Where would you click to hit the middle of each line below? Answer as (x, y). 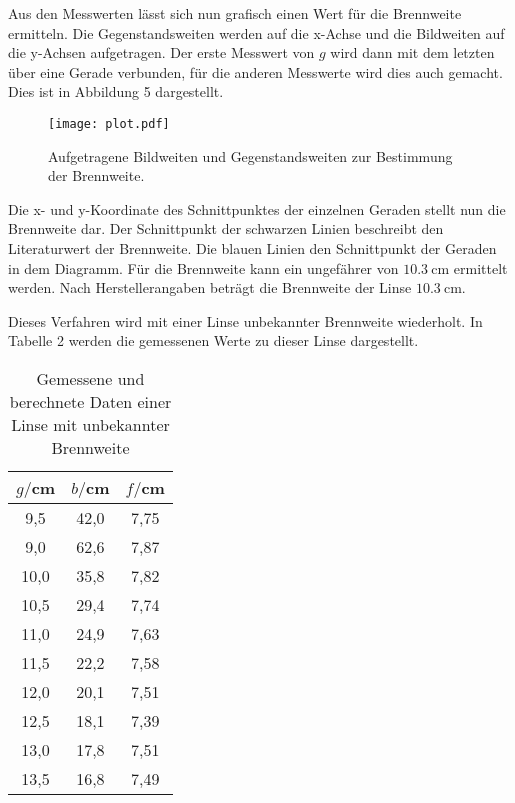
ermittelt (480, 267)
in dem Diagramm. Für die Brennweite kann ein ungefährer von (203, 267)
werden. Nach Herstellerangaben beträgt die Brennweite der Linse (210, 287)
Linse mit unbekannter (90, 424)
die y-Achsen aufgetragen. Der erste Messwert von (161, 52)
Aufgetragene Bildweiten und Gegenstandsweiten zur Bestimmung (250, 155)
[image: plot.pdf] (109, 123)
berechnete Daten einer (90, 401)
